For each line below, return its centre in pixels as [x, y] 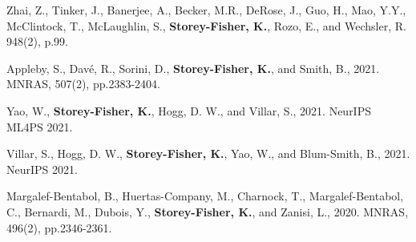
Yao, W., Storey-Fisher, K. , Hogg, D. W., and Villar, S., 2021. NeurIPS [189, 110]
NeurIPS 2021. [42, 169]
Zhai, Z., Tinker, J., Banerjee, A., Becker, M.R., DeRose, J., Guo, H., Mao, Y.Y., [206, 10]
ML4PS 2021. [40, 126]
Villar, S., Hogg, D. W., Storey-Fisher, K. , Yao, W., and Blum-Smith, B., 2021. [208, 153]
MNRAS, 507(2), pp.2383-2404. [83, 84]
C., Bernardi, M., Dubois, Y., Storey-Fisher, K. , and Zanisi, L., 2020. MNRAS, [208, 211]
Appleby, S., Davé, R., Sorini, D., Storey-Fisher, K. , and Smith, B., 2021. [193, 68]
